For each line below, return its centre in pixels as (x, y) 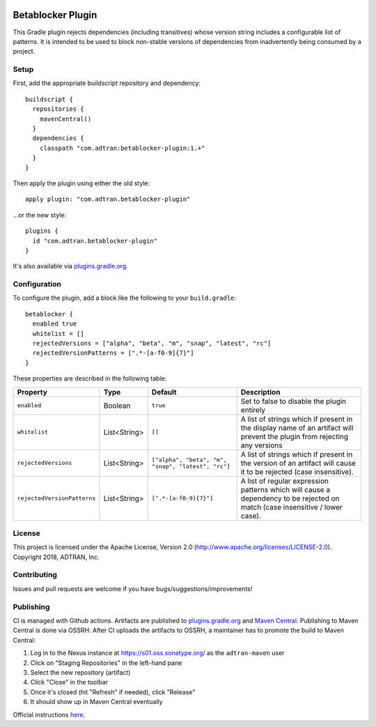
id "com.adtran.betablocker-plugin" (95, 241)
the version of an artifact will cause (298, 463)
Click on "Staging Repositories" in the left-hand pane (106, 663)
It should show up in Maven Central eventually (96, 702)
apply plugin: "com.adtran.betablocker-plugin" (108, 199)
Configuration (37, 284)
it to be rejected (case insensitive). (297, 472)
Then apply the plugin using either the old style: (81, 183)
